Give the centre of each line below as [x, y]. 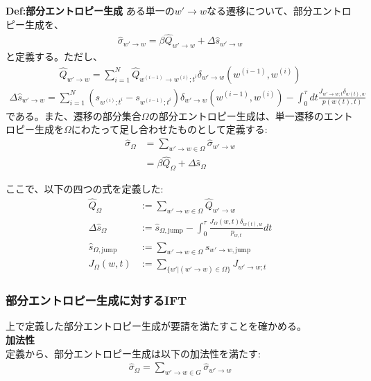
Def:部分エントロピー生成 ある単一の [90, 10]
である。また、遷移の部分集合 [74, 115]
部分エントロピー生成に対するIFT [96, 300]
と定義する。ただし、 [54, 56]
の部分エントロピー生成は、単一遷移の [236, 115]
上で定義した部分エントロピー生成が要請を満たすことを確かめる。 [156, 326]
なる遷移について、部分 [259, 10]
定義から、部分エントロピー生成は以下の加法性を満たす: [133, 353]
